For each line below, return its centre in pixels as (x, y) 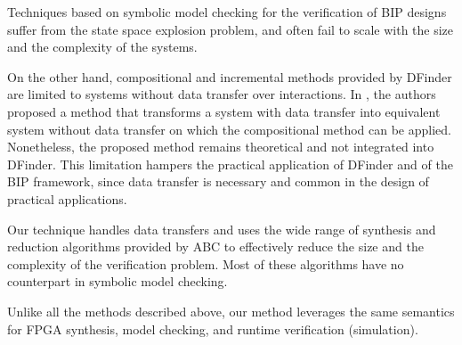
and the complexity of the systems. (102, 47)
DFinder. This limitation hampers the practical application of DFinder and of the (230, 164)
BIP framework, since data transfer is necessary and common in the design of (218, 181)
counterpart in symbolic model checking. (118, 281)
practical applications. (67, 198)
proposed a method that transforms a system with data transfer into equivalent (224, 111)
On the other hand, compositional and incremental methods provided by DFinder (230, 76)
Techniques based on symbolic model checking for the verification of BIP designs (227, 12)
